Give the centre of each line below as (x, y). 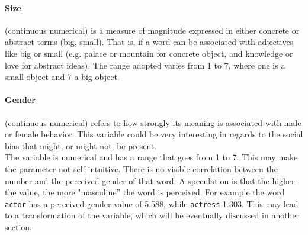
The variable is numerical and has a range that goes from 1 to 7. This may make (151, 157)
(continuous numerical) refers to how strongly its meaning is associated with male (153, 122)
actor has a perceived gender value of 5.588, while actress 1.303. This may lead (152, 203)
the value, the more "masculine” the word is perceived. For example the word (145, 192)
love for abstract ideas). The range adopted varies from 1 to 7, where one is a (145, 65)
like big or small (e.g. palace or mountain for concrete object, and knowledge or (149, 53)
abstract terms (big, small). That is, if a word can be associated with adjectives (149, 42)
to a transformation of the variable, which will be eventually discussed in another (152, 215)
